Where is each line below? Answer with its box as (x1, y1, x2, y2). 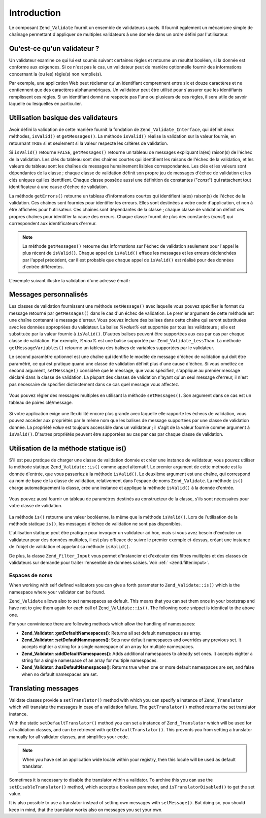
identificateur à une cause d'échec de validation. (9, 184, 108, 190)
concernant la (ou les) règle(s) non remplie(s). (9, 71, 103, 77)
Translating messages (9, 684, 79, 692)
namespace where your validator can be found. (9, 589, 105, 595)
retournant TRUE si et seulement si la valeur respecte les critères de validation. (9, 140, 168, 146)
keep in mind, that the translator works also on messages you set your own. (9, 807, 163, 813)
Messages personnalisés (9, 291, 88, 299)
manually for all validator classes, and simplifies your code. (9, 734, 129, 740)
